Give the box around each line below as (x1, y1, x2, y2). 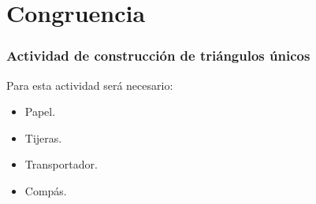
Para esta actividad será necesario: (6, 76, 173, 93)
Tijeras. (24, 129, 62, 146)
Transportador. (24, 156, 98, 172)
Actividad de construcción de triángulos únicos (6, 46, 310, 65)
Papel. (24, 103, 56, 120)
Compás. (24, 182, 67, 198)
